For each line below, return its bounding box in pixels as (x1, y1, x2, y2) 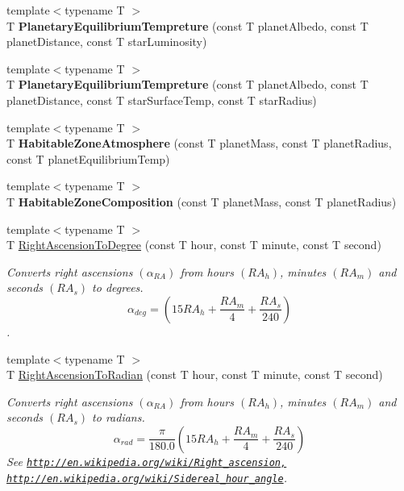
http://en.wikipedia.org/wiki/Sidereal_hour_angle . (6, 468, 287, 485)
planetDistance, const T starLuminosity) (6, 33, 207, 50)
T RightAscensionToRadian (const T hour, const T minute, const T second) (6, 366, 383, 383)
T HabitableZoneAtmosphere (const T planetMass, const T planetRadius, (6, 135, 392, 152)
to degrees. (92, 279, 144, 296)
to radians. (92, 409, 145, 426)
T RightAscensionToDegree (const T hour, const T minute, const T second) (6, 236, 381, 253)
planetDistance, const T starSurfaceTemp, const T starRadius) (6, 91, 317, 108)
